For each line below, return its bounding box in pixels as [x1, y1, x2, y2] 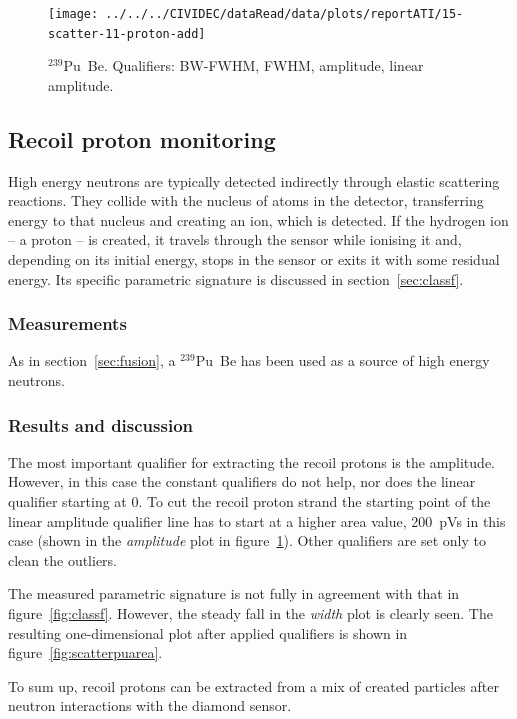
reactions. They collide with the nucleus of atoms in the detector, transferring [8, 190, 484, 211]
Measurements [8, 311, 127, 336]
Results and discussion [8, 412, 194, 437]
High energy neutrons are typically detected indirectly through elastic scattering [8, 170, 500, 191]
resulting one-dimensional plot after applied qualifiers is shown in [8, 622, 408, 643]
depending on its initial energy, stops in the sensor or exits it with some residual [8, 249, 500, 270]
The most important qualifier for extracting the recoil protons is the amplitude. [8, 451, 495, 472]
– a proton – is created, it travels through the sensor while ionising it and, [8, 229, 462, 250]
